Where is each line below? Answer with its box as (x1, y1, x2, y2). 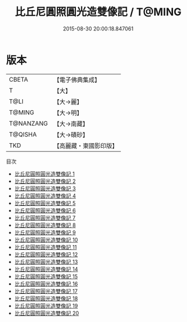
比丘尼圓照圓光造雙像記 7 (14, 214, 76, 221)
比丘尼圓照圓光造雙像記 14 (14, 265, 78, 273)
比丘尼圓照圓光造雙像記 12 (14, 250, 78, 258)
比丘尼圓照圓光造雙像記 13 (14, 258, 78, 265)
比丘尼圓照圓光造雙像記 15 (14, 273, 78, 280)
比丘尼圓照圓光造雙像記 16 (14, 280, 78, 287)
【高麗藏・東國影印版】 (53, 141, 119, 150)
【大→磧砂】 (53, 130, 89, 138)
